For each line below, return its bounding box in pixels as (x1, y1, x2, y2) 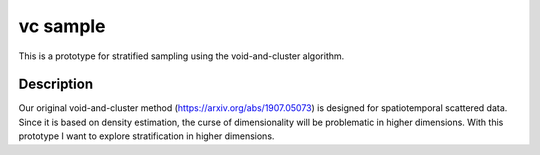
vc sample (18, 15, 106, 37)
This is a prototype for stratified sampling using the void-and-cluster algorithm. (18, 50, 345, 62)
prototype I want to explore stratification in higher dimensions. (18, 130, 275, 142)
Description (18, 76, 94, 93)
